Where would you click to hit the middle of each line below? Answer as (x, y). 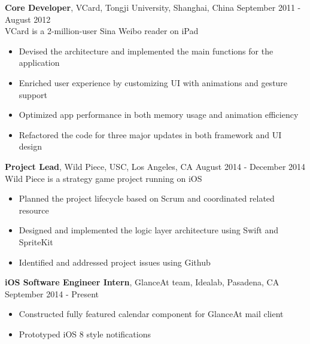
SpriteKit (36, 241)
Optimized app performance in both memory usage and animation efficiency (159, 115)
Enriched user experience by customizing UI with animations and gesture (153, 82)
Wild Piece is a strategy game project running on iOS (104, 178)
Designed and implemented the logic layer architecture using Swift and (149, 230)
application (39, 63)
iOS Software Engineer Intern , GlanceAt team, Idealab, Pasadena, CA (142, 282)
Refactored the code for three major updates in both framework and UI (150, 134)
